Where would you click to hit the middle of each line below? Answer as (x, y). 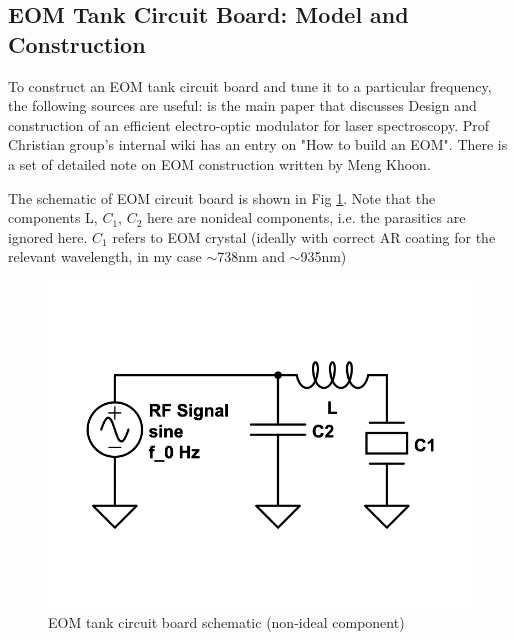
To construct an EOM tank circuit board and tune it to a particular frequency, (250, 85)
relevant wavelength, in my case (105, 256)
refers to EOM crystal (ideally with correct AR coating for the (304, 236)
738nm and (251, 256)
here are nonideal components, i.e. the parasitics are (306, 217)
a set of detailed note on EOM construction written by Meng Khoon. (219, 163)
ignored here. (48, 236)
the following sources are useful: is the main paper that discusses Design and (242, 105)
